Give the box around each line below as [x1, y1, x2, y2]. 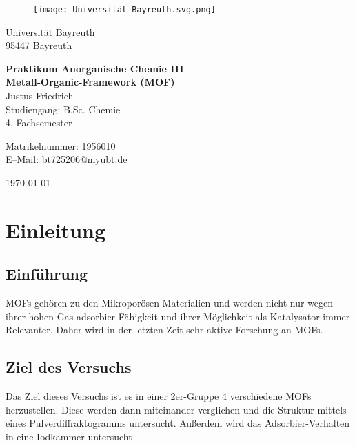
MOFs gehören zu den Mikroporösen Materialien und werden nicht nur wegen [6, 295, 334, 310]
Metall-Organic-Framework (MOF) [6, 75, 175, 89]
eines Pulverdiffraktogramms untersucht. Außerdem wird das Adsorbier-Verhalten [6, 416, 350, 430]
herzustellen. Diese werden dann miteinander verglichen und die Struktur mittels [6, 402, 347, 416]
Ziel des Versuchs [6, 356, 132, 378]
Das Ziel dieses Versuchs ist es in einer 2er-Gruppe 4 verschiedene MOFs [6, 389, 312, 403]
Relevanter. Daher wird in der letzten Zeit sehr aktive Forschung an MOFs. [6, 322, 323, 337]
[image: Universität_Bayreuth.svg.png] [33, 5, 216, 14]
